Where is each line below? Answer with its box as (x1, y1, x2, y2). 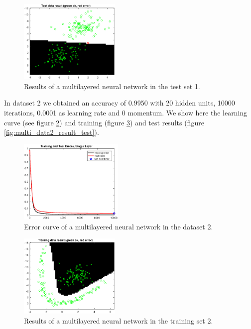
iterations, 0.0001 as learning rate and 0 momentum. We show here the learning (4, 107, 248, 117)
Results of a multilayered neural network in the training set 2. (24, 315, 213, 326)
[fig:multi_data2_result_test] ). (4, 127, 99, 137)
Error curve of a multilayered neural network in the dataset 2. (24, 221, 213, 231)
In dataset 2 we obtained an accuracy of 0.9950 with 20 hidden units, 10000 (4, 98, 235, 108)
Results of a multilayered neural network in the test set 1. (24, 81, 200, 91)
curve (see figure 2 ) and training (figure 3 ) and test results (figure (4, 117, 204, 127)
